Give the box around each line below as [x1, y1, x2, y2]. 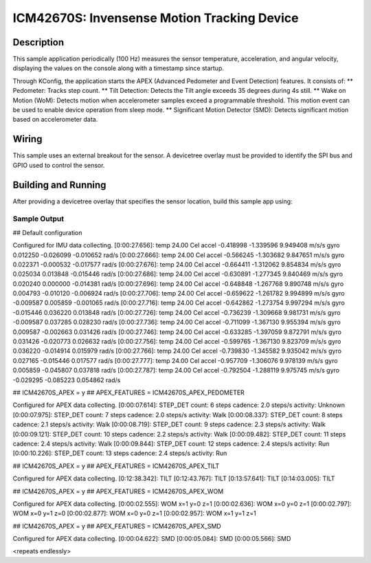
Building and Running [12, 179, 106, 190]
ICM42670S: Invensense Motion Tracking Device [12, 10, 299, 25]
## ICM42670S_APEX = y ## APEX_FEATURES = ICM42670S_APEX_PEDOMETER [12, 388, 245, 397]
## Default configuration [12, 228, 82, 236]
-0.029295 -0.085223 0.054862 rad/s [12, 375, 121, 384]
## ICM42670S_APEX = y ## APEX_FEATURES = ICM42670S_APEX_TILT [12, 461, 220, 470]
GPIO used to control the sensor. [12, 161, 105, 169]
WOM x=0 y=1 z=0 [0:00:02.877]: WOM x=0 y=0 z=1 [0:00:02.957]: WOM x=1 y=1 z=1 [12, 509, 257, 518]
